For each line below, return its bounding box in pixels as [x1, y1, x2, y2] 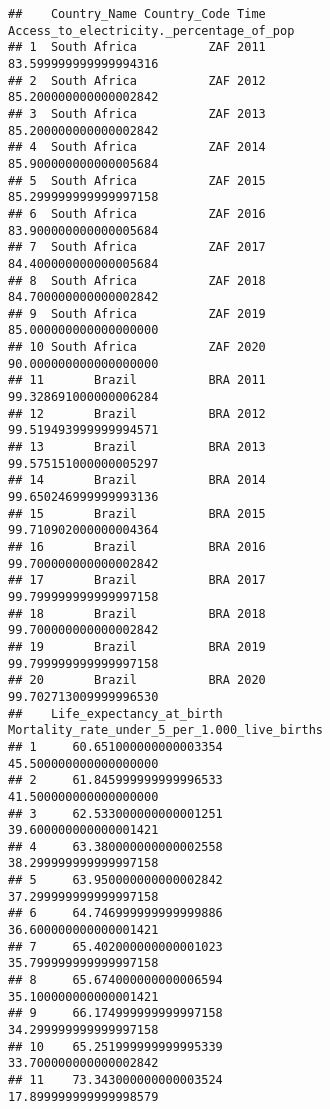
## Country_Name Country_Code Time [8, 7, 266, 21]
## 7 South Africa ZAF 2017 [8, 240, 266, 255]
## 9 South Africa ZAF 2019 [8, 306, 266, 321]
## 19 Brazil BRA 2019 [8, 639, 266, 654]
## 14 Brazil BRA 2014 [8, 473, 266, 488]
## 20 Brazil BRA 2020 [8, 673, 266, 688]
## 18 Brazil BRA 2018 [8, 606, 266, 621]
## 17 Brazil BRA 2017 [8, 573, 266, 588]
